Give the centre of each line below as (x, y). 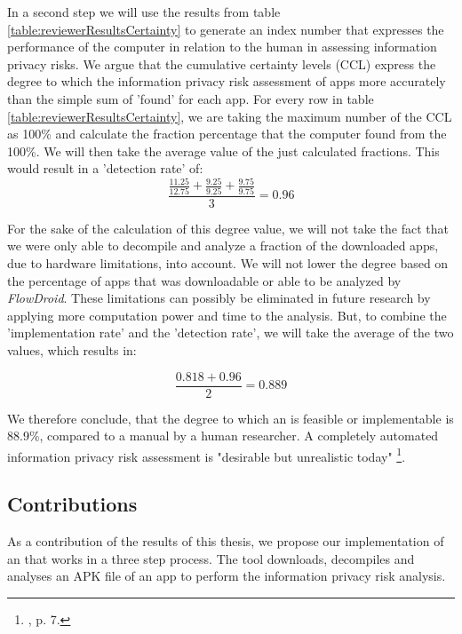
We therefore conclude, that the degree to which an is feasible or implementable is (231, 418)
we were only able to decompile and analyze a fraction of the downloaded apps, (223, 246)
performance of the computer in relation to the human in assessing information (222, 47)
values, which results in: (72, 349)
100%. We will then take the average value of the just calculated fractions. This (223, 151)
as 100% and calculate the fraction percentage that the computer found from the (227, 134)
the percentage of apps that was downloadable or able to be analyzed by (204, 280)
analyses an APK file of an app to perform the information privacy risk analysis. (227, 576)
